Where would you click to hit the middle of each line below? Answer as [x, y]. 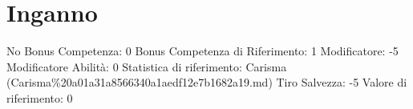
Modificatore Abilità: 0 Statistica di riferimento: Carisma [147, 66]
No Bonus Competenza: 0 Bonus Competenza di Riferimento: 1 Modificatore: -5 [202, 51]
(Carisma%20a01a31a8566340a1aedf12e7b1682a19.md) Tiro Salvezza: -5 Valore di [207, 82]
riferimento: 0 [40, 97]
